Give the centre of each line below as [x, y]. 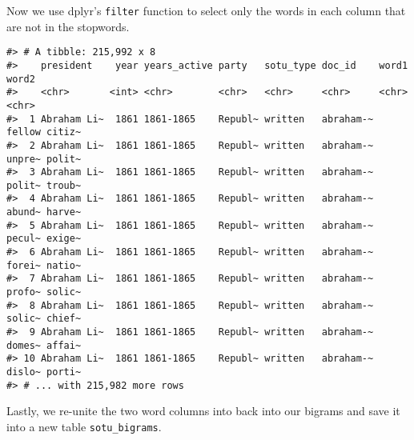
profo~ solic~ [44, 292]
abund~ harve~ [44, 212]
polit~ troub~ [44, 185]
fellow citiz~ [44, 132]
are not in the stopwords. [68, 26]
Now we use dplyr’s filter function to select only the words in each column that [206, 10]
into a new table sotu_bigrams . [84, 426]
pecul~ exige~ [44, 239]
